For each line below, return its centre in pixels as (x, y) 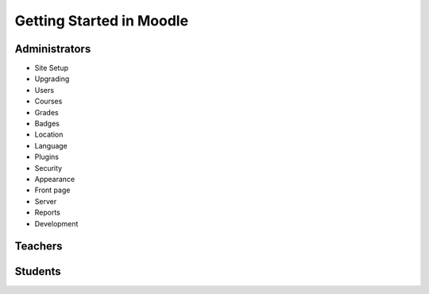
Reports (48, 213)
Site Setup (52, 68)
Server (46, 201)
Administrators (53, 49)
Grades (46, 112)
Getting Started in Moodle (102, 21)
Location (49, 134)
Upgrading (52, 79)
